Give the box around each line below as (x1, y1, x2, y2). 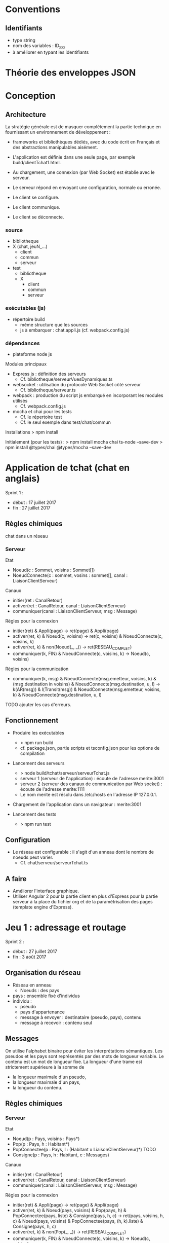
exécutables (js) (5, 305, 46, 312)
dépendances (5, 340, 40, 347)
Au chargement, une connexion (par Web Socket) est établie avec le (12, 169, 155, 175)
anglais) (5, 473, 40, 485)
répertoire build (12, 316, 45, 322)
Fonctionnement (5, 716, 59, 725)
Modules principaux (5, 361, 47, 367)
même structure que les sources (20, 321, 88, 327)
